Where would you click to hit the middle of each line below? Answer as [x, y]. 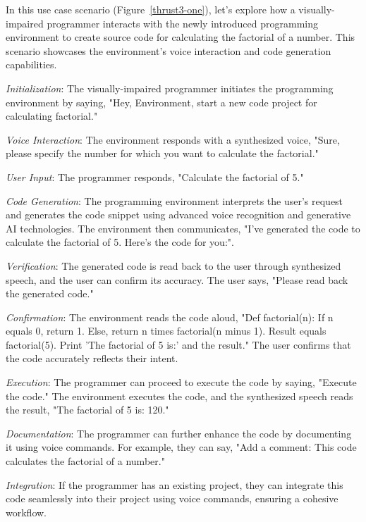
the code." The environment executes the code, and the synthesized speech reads [179, 396]
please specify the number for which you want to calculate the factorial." [162, 153]
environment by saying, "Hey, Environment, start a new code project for [161, 102]
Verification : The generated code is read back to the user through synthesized [173, 265]
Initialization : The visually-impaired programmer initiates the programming [170, 88]
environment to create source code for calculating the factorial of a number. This [181, 37]
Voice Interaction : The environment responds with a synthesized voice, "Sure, [173, 139]
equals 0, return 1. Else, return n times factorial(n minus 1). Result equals [166, 331]
